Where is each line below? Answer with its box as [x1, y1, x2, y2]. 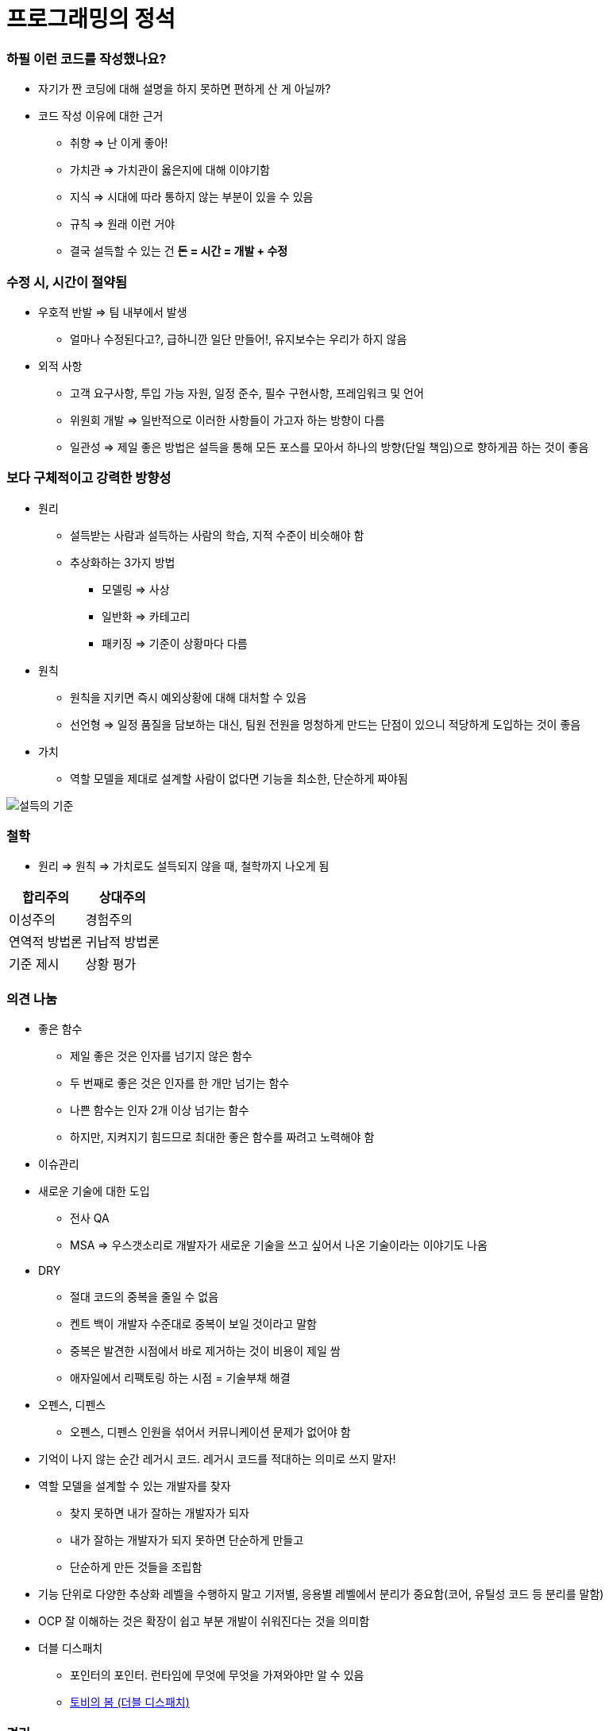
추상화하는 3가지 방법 [70, 555, 175, 569]
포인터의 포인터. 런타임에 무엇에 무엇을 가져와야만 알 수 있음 [70, 1668, 364, 1683]
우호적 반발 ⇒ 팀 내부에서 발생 [38, 304, 187, 319]
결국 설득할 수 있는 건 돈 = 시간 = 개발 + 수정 [70, 244, 288, 258]
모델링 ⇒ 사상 [102, 582, 170, 596]
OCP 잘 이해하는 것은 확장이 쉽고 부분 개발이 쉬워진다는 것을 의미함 [38, 1614, 370, 1628]
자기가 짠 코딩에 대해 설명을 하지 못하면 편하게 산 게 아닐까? [38, 82, 331, 96]
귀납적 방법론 [85, 934, 160, 951]
